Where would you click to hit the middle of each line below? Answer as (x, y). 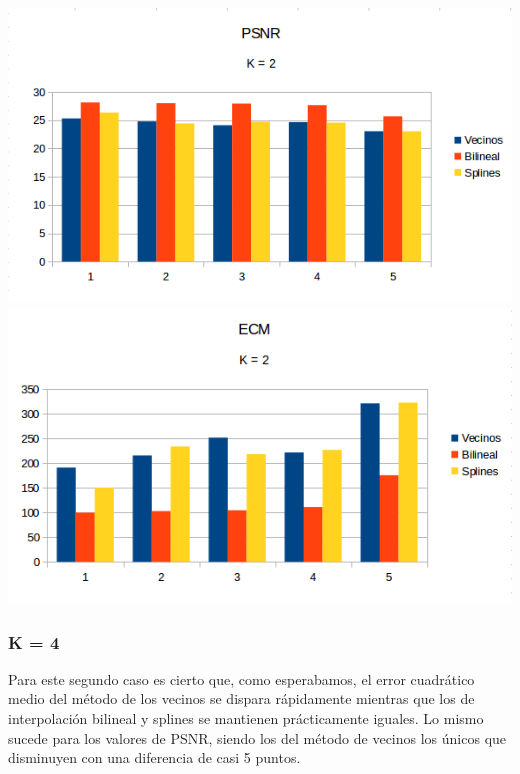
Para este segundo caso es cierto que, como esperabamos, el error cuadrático (241, 678)
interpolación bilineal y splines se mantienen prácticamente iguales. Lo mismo (246, 718)
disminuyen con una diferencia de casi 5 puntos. (154, 757)
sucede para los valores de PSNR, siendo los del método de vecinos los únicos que (257, 737)
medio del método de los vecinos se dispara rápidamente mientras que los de (241, 698)
